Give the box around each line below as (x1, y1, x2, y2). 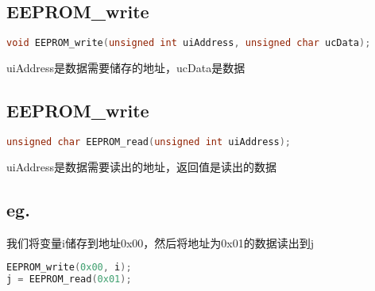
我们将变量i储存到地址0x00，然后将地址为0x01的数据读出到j (6, 234, 314, 251)
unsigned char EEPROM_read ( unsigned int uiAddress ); (6, 136, 292, 147)
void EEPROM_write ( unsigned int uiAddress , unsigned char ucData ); (6, 37, 371, 49)
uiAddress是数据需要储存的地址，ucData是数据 (6, 59, 245, 76)
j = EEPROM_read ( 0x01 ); (6, 274, 132, 285)
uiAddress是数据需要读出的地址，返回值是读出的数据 (6, 158, 277, 174)
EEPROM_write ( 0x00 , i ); (6, 262, 132, 274)
